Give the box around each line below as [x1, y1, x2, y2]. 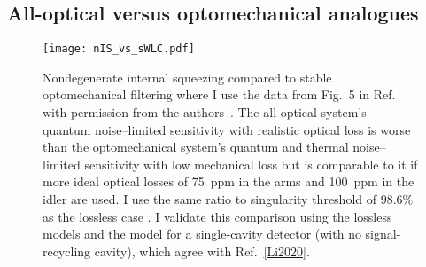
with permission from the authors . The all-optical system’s [43, 103, 367, 122]
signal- [365, 224, 401, 243]
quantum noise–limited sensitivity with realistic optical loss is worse [43, 120, 411, 138]
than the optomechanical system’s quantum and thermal [43, 137, 349, 156]
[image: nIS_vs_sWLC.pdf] [43, 43, 195, 56]
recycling [43, 241, 91, 260]
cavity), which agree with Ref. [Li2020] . [94, 241, 310, 260]
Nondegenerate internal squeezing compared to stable [43, 67, 332, 86]
